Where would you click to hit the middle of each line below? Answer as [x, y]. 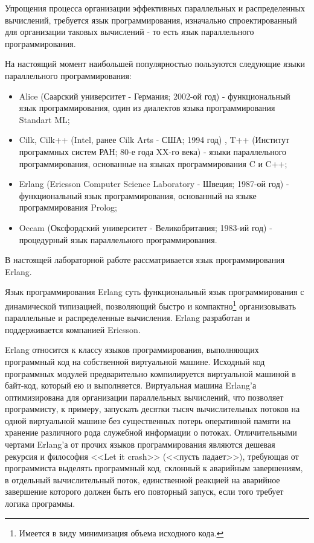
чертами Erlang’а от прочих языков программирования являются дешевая [140, 444]
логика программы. [40, 503]
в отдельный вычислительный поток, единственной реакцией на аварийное [143, 479]
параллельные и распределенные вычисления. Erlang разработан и [127, 318]
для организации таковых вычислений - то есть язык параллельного [130, 32]
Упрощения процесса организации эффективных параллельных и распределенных [155, 8]
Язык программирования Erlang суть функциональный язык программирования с [155, 292]
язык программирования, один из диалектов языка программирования [147, 108]
